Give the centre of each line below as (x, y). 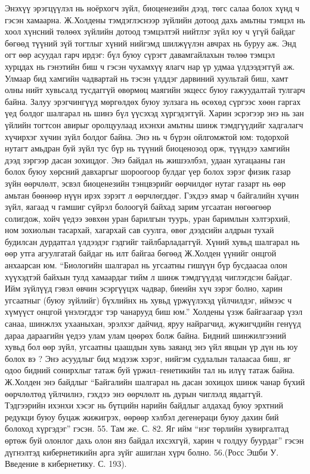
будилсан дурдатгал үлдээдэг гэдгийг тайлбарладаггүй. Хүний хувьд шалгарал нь (152, 241)
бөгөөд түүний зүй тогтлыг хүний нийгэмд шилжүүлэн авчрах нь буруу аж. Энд (151, 43)
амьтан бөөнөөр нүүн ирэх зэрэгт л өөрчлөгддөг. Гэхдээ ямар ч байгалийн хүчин (152, 195)
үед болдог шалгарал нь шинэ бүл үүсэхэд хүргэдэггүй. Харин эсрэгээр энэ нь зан (154, 113)
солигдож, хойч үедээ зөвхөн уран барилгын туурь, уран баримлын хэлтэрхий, (148, 218)
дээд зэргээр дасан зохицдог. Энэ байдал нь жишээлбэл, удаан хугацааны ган (145, 159)
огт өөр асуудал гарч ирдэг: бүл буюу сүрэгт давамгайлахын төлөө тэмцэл (140, 55)
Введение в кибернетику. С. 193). (66, 464)
